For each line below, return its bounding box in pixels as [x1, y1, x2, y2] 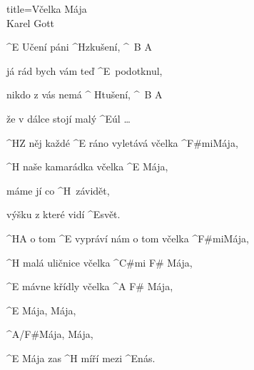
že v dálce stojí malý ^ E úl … [6, 111, 131, 125]
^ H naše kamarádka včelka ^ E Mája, [6, 159, 168, 174]
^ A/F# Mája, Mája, [6, 327, 93, 341]
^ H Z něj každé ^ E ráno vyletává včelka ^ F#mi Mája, [6, 135, 238, 150]
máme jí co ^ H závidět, [6, 183, 110, 197]
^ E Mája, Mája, [6, 302, 76, 317]
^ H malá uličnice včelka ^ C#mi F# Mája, [6, 255, 193, 269]
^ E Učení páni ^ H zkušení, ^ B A [6, 39, 152, 54]
